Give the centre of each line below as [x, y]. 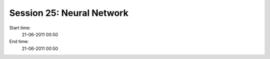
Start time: [20, 28]
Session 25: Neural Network [69, 13]
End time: [19, 42]
